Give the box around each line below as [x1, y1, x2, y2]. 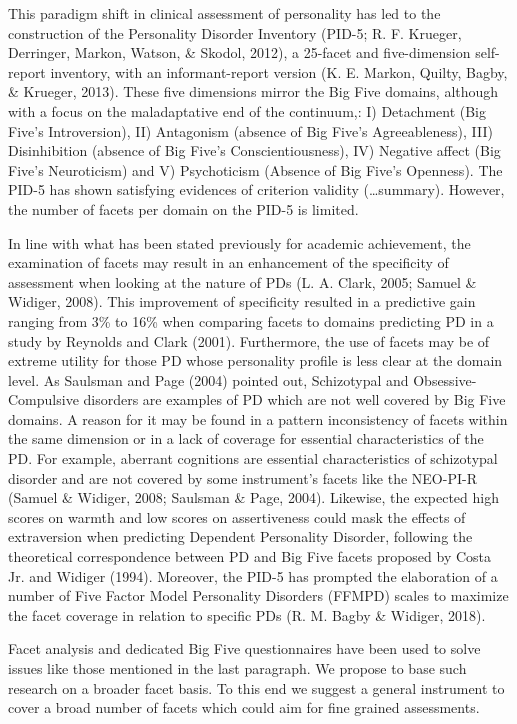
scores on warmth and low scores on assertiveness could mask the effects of [8, 506, 466, 527]
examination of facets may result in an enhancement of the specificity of [8, 252, 449, 273]
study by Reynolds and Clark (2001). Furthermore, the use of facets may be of [8, 330, 490, 351]
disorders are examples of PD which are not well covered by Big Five [83, 389, 506, 410]
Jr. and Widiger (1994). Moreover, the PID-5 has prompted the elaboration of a [8, 565, 498, 586]
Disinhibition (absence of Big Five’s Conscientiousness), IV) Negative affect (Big [8, 140, 501, 161]
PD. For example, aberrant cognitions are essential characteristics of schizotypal [8, 448, 498, 469]
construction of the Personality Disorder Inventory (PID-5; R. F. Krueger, [8, 22, 462, 43]
